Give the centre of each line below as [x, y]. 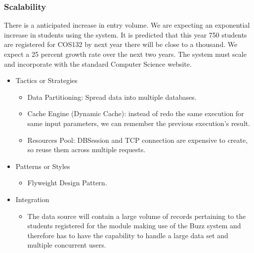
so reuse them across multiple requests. [86, 149]
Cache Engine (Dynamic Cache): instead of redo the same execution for [136, 113]
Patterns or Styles [43, 166]
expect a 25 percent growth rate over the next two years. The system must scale [125, 54]
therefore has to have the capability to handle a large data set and [128, 235]
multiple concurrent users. [67, 245]
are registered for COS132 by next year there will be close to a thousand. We [121, 44]
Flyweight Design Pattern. [67, 183]
